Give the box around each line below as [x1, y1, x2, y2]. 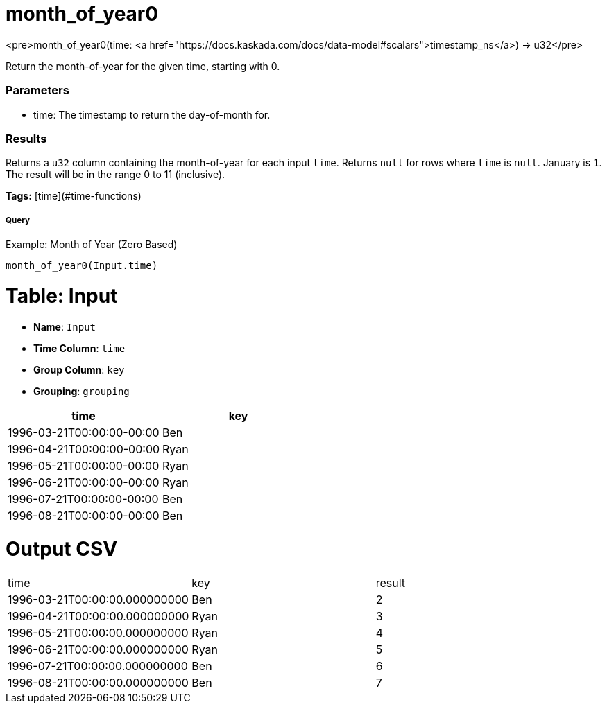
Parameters [6, 83, 69, 98]
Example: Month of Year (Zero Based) [6, 238, 178, 251]
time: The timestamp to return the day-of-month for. [33, 108, 271, 121]
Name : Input [33, 320, 96, 333]
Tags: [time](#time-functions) [6, 190, 142, 202]
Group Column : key [33, 363, 125, 376]
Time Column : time [33, 342, 126, 354]
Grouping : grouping [33, 385, 130, 397]
